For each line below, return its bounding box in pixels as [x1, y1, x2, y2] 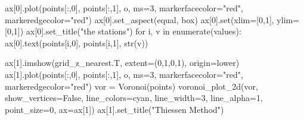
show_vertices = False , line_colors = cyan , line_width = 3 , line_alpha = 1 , [5, 91, 263, 104]
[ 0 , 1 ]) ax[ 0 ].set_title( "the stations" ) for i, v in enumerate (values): [5, 25, 241, 37]
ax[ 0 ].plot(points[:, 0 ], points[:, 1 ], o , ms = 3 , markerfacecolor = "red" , [5, 2, 243, 14]
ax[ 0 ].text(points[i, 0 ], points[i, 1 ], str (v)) [5, 36, 148, 49]
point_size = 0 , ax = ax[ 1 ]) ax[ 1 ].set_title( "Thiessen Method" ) [5, 103, 224, 115]
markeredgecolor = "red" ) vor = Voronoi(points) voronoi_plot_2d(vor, [5, 80, 258, 92]
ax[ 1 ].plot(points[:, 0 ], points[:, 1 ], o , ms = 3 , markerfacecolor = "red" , [5, 68, 243, 80]
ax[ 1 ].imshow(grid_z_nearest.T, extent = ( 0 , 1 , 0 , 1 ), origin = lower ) [5, 56, 240, 69]
